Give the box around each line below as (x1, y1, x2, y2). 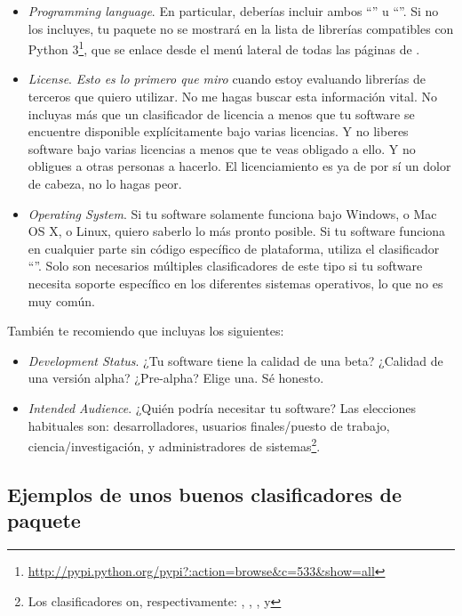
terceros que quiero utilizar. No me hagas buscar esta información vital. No (28, 87, 437, 106)
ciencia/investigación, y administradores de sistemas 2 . (28, 434, 321, 455)
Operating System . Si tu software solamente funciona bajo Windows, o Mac (28, 204, 437, 223)
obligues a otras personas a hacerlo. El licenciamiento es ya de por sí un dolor (28, 157, 451, 175)
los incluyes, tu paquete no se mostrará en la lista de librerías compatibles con (28, 19, 454, 37)
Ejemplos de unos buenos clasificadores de (7, 480, 402, 507)
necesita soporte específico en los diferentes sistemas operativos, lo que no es (28, 273, 443, 292)
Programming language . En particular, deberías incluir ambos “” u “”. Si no (28, 2, 439, 20)
